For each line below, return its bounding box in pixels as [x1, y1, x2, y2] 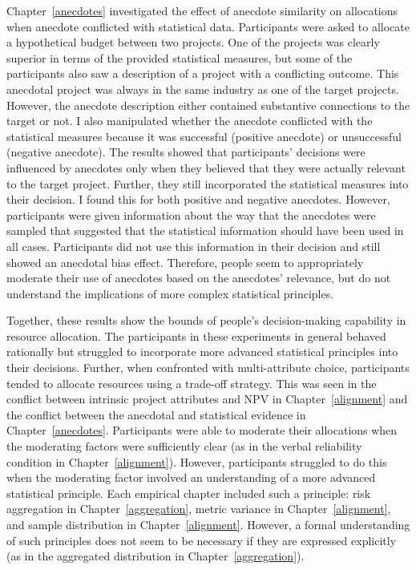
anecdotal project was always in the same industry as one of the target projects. [6, 80, 399, 97]
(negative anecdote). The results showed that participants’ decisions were [6, 144, 366, 160]
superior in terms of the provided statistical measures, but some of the [6, 49, 353, 66]
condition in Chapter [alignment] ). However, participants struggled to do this [6, 453, 387, 470]
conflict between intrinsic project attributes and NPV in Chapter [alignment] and [6, 390, 408, 407]
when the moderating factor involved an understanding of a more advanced [6, 469, 376, 486]
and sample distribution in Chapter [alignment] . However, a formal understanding [6, 516, 410, 532]
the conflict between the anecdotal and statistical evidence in [6, 406, 306, 422]
